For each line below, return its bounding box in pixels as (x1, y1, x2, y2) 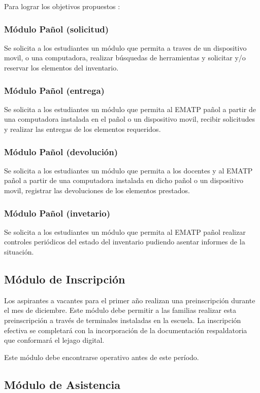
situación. (4, 246, 34, 257)
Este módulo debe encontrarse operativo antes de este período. (4, 351, 199, 362)
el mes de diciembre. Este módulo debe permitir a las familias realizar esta (4, 305, 236, 315)
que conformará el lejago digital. (4, 335, 105, 345)
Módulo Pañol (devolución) (4, 145, 118, 158)
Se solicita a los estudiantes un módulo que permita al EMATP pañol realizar (4, 226, 246, 237)
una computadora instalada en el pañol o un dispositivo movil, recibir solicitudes (4, 114, 255, 124)
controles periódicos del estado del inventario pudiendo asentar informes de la (4, 236, 245, 247)
